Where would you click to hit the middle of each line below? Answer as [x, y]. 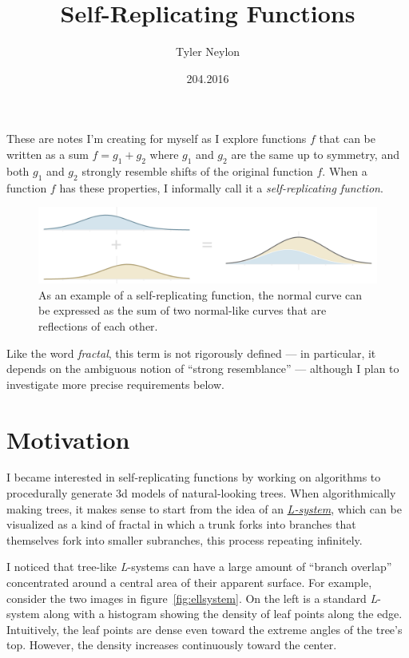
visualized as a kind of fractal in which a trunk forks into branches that [181, 524]
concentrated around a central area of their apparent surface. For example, [189, 582]
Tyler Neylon [208, 52]
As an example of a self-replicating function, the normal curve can [201, 294]
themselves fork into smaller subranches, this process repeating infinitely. [185, 539]
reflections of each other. [98, 325]
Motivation [68, 439]
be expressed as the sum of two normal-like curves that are [183, 310]
